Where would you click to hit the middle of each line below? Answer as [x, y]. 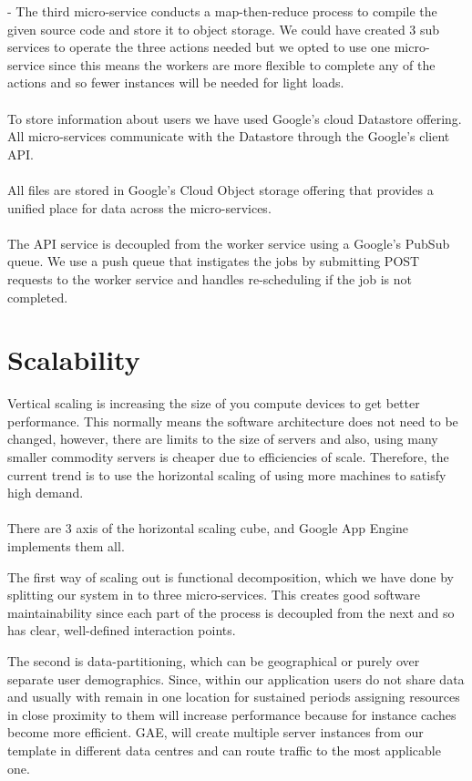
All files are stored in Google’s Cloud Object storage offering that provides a [221, 189]
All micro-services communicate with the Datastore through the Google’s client [229, 136]
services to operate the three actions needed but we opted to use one [199, 47]
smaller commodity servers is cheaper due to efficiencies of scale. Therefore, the [228, 457]
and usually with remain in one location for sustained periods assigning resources [234, 697]
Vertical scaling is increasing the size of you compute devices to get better [214, 403]
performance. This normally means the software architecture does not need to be [233, 421]
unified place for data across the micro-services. [139, 207]
